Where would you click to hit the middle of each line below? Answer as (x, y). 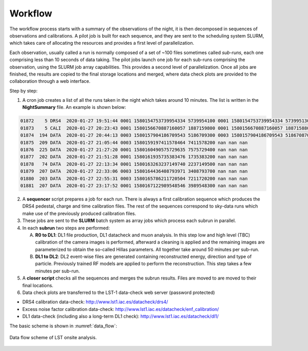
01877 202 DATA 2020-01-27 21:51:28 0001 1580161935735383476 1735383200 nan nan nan (134, 157)
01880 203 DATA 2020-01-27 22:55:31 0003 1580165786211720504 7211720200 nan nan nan (134, 178)
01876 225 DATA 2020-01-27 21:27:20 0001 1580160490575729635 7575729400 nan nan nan (134, 150)
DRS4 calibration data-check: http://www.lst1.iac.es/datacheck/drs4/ (95, 302)
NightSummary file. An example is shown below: (74, 107)
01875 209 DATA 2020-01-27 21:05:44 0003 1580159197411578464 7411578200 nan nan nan (134, 142)
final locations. (38, 285)
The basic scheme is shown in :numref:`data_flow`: (63, 326)
